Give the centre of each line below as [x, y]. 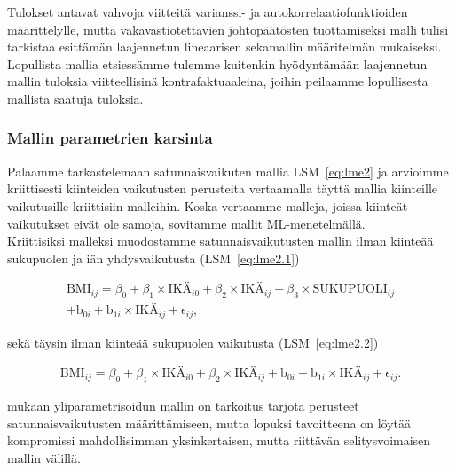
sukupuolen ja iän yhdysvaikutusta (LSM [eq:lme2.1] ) [153, 258]
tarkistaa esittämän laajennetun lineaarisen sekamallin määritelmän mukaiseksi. [224, 47]
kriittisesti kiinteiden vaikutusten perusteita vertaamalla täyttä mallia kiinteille [223, 188]
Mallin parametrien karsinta [110, 138]
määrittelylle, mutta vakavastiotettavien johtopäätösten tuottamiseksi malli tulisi [228, 29]
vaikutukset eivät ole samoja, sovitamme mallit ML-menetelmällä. [186, 223]
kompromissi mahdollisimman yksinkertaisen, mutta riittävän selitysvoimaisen [219, 440]
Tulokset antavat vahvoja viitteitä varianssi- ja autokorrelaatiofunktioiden [208, 12]
